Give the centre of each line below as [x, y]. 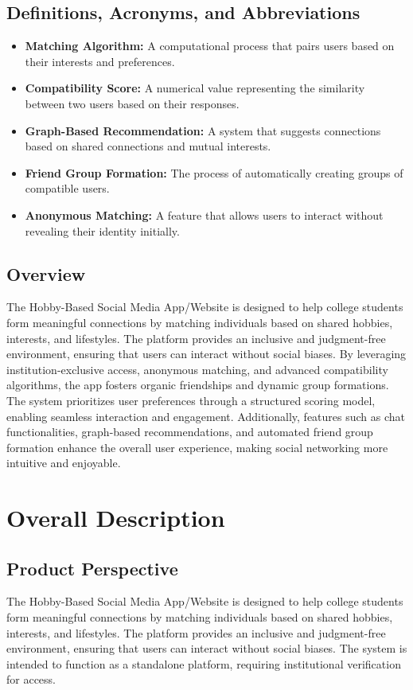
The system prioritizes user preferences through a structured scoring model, [191, 400]
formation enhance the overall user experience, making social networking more [197, 447]
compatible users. [67, 188]
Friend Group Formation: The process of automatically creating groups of [214, 172]
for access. [31, 679]
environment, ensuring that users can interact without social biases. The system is [207, 648]
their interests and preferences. [100, 61]
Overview [46, 273]
